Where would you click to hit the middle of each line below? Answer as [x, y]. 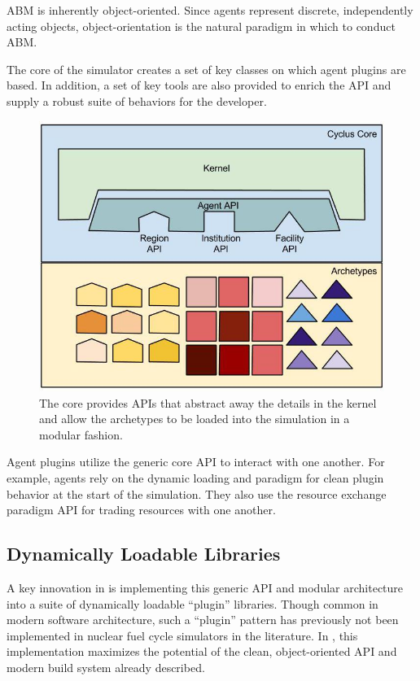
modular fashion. [81, 434]
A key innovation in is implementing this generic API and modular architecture [205, 587]
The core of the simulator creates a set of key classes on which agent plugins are [206, 69]
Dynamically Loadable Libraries [144, 554]
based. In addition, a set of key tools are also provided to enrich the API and [199, 85]
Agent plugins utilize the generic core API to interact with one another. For [196, 462]
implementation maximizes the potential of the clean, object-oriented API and [202, 651]
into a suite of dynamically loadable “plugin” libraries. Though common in [192, 603]
